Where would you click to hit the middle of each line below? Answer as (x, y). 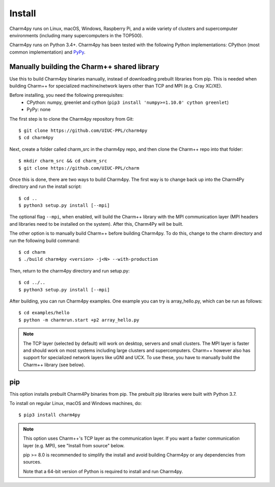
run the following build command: (45, 240)
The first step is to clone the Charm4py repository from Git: (72, 119)
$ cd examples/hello (44, 313)
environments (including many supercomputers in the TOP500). (76, 35)
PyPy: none (39, 110)
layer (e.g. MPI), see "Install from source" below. (74, 445)
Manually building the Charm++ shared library (85, 66)
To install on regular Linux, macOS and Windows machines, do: (76, 403)
